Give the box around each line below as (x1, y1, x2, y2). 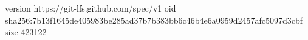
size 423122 (5, 25, 47, 38)
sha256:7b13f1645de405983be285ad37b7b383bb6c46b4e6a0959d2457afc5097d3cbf (5, 13, 303, 26)
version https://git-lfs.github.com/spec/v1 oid (5, 2, 176, 14)
